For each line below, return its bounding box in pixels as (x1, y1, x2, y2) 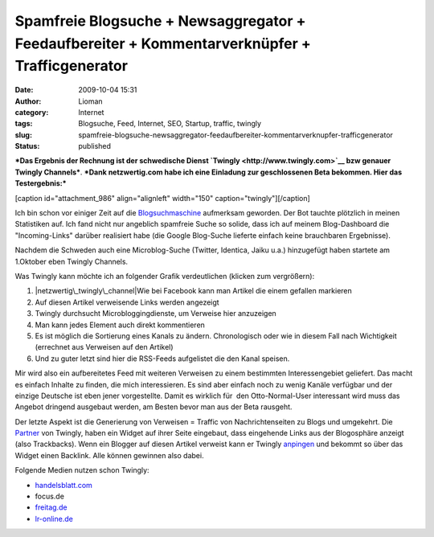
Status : (14, 141, 40, 151)
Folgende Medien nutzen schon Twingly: (14, 465, 149, 475)
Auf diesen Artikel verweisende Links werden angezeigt (35, 297, 220, 307)
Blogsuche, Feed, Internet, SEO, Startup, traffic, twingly (78, 119, 261, 129)
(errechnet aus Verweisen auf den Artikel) (35, 342, 174, 352)
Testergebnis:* (14, 178, 67, 188)
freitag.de (35, 502, 68, 512)
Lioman (78, 96, 104, 106)
